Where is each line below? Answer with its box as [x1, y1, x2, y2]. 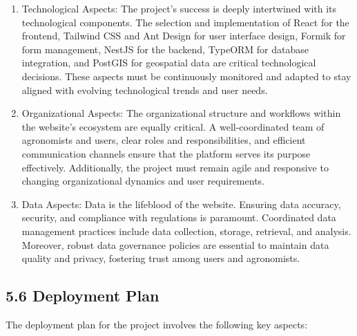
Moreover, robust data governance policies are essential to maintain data [21, 237, 329, 252]
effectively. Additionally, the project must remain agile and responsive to [21, 160, 329, 174]
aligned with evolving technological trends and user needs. [21, 82, 268, 97]
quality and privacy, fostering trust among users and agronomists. [21, 251, 300, 265]
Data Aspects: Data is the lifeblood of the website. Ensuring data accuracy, [21, 196, 341, 211]
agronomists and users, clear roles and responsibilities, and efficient [21, 133, 306, 147]
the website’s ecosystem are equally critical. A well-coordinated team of [21, 119, 325, 133]
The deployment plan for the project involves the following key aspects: [6, 317, 308, 331]
